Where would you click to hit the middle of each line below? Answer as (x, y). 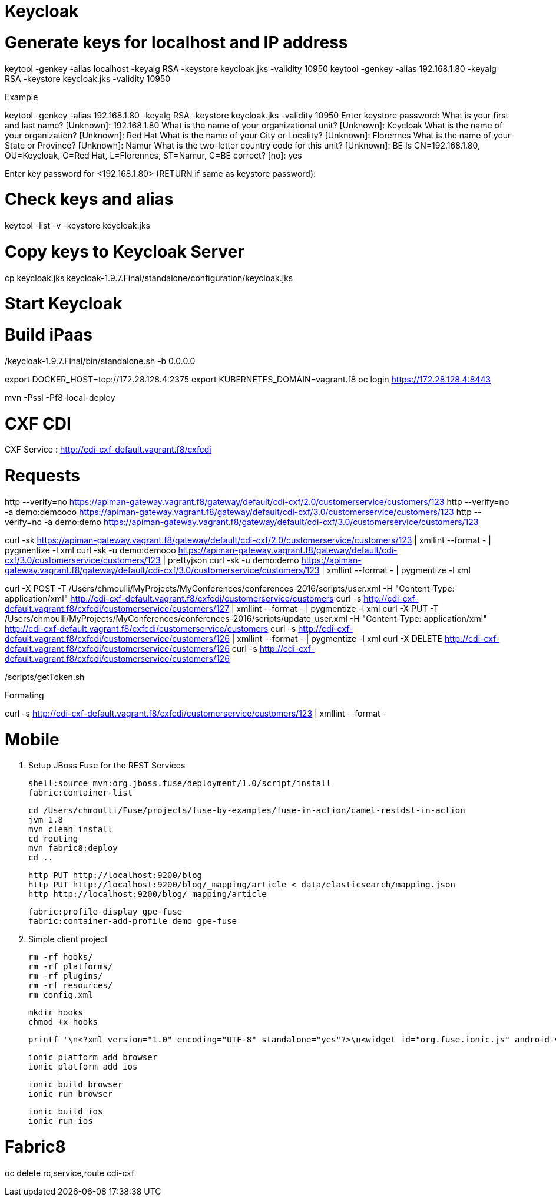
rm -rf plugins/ (66, 976)
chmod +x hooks (63, 1022)
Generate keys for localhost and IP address (176, 42)
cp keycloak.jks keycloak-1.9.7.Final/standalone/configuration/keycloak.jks (149, 278)
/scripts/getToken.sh (45, 677)
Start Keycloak (64, 304)
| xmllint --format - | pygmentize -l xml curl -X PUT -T (335, 608)
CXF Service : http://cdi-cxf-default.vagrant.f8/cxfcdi (108, 450)
